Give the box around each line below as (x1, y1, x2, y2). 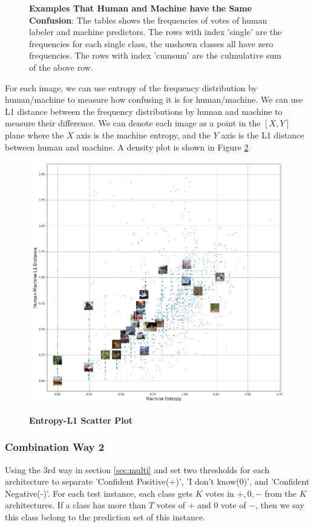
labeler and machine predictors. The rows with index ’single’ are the (29, 25, 282, 38)
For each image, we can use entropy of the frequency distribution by (5, 81, 258, 94)
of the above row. (29, 60, 93, 73)
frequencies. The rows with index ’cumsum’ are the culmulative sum (29, 49, 281, 62)
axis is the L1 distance (221, 128, 304, 141)
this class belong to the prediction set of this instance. (5, 510, 206, 523)
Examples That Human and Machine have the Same (29, 2, 252, 14)
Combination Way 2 (5, 439, 105, 454)
